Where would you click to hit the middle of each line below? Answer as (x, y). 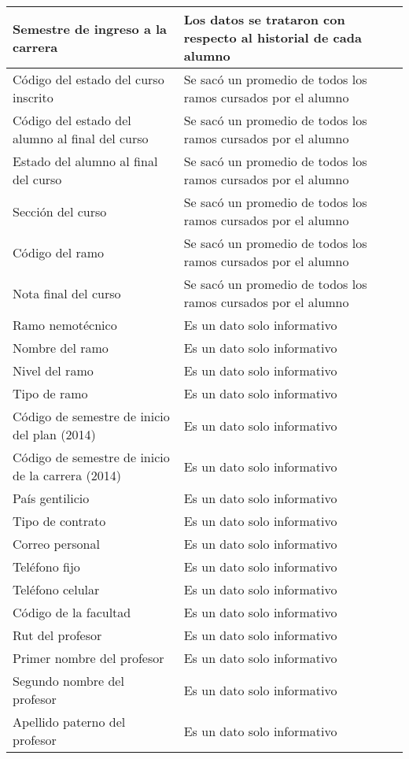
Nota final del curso (67, 293)
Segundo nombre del (68, 681)
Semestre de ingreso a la (90, 28)
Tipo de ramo (50, 393)
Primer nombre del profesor (88, 658)
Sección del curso (60, 211)
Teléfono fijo (46, 566)
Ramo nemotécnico (65, 325)
